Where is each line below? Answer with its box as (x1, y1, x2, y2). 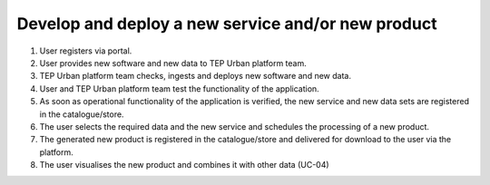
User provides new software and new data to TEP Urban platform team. (39, 57, 308, 68)
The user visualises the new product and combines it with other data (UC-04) (39, 160, 330, 170)
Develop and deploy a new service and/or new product (16, 14, 437, 34)
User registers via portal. (39, 45, 132, 56)
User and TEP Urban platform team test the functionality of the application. (39, 83, 319, 94)
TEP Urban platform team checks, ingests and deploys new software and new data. (39, 71, 351, 82)
